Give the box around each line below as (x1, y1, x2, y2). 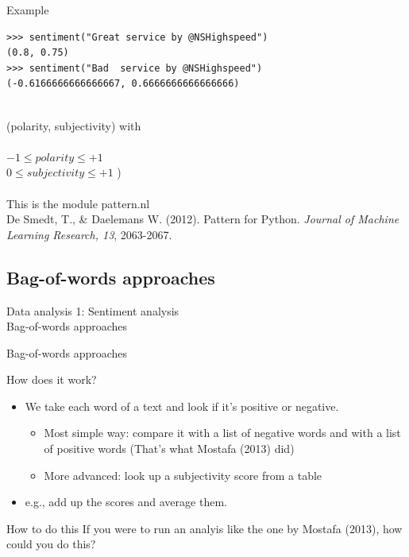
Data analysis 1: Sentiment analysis (6, 302, 179, 319)
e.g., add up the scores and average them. (25, 493, 227, 510)
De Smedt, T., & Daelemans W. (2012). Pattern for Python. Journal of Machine (6, 211, 399, 227)
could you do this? (6, 536, 96, 552)
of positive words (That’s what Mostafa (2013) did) (44, 440, 295, 457)
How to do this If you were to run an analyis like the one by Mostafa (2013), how (6, 520, 403, 536)
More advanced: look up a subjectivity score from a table (44, 466, 322, 483)
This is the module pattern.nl (6, 195, 150, 211)
